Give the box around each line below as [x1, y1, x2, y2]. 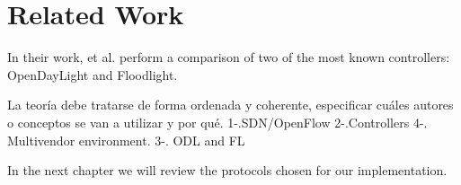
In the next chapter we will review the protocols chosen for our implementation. [7, 161, 448, 180]
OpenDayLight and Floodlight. [7, 65, 178, 84]
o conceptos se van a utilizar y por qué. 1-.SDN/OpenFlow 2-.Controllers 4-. [7, 112, 428, 131]
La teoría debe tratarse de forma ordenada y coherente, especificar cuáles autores [7, 95, 454, 114]
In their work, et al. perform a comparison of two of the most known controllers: [7, 48, 450, 66]
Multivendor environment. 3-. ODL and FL [7, 130, 245, 149]
